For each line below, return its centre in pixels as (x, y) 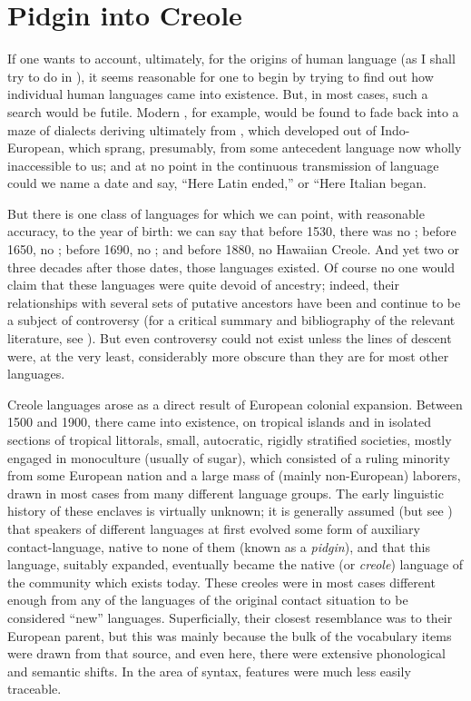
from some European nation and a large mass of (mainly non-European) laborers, (234, 475)
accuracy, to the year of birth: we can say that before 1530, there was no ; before (232, 231)
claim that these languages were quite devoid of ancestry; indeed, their (203, 285)
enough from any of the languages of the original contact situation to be (208, 600)
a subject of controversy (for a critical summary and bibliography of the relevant (231, 320)
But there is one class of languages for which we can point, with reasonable (216, 213)
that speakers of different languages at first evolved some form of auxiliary (214, 528)
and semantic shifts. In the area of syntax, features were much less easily (209, 671)
